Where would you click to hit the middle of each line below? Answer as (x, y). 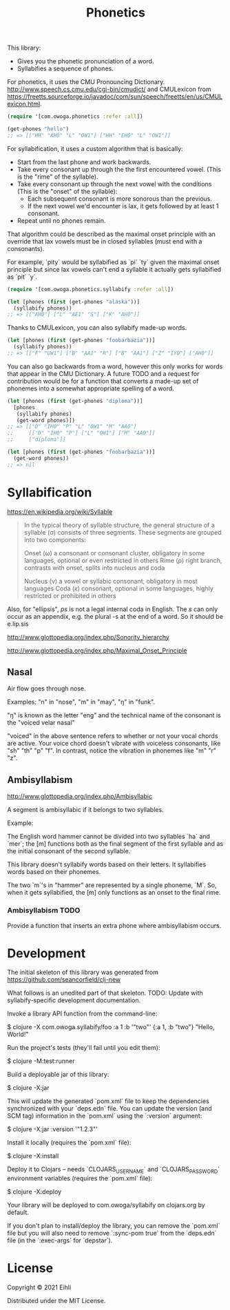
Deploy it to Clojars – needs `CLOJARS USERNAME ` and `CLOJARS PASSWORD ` (114, 1170)
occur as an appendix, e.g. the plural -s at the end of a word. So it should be (115, 616)
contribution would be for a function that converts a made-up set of (103, 381)
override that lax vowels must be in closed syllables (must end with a (105, 241)
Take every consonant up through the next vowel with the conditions (114, 183)
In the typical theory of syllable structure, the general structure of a (119, 525)
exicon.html (24, 104)
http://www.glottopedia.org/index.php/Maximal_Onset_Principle (97, 651)
